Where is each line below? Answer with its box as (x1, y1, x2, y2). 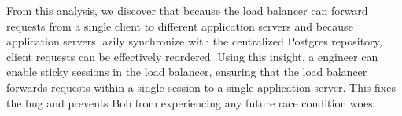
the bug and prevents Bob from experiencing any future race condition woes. (6, 94, 376, 111)
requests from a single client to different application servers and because (6, 17, 353, 34)
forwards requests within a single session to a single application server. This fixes (6, 78, 396, 95)
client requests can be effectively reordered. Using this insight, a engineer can (6, 48, 378, 64)
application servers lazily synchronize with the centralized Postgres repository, (6, 33, 382, 49)
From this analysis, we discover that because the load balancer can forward (6, 2, 368, 18)
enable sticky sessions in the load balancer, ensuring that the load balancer (6, 63, 367, 80)
